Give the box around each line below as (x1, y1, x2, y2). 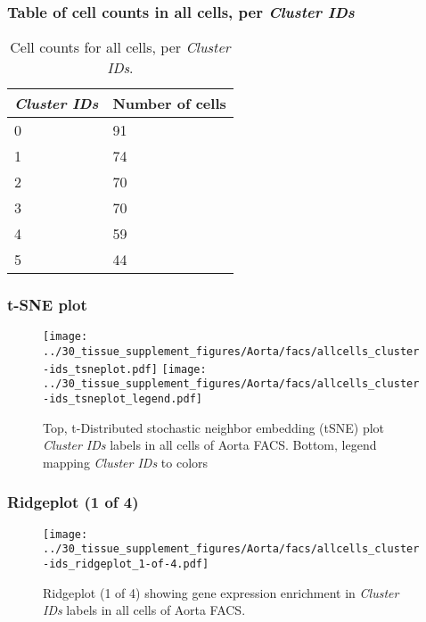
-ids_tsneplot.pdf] (43, 362, 158, 376)
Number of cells (112, 93, 226, 114)
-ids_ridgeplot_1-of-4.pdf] (43, 558, 209, 571)
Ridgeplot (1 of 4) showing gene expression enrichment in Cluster (43, 583, 399, 601)
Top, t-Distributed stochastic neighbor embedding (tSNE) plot (43, 418, 385, 436)
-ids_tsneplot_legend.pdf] (43, 393, 202, 406)
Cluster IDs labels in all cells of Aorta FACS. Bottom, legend (43, 435, 377, 454)
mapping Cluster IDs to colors (43, 452, 209, 471)
